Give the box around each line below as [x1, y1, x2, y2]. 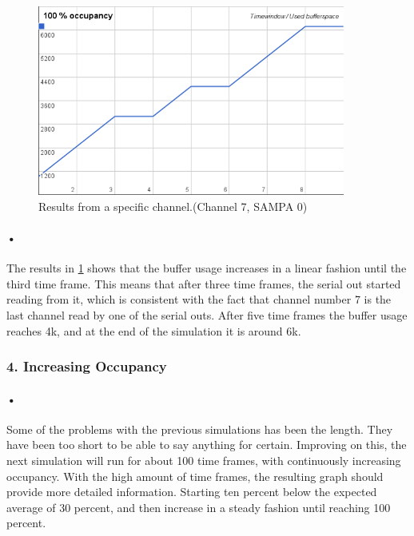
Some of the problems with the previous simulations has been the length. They [6, 420, 393, 437]
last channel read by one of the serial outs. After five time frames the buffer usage [6, 306, 408, 323]
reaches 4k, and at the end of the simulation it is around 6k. [6, 322, 301, 339]
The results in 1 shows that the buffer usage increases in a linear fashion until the [6, 260, 407, 276]
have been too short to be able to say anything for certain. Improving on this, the [6, 436, 407, 453]
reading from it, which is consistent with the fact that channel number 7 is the [6, 291, 392, 308]
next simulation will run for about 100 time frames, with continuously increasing [6, 451, 401, 468]
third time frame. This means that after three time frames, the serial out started [6, 275, 401, 292]
